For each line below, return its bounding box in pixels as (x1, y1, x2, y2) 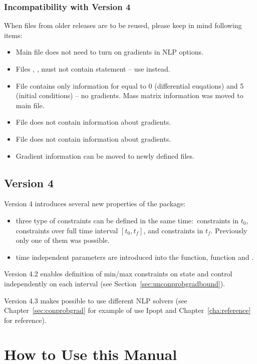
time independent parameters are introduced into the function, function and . (16, 251, 254, 262)
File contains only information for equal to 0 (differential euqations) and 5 (16, 80, 244, 91)
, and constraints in (143, 225, 203, 235)
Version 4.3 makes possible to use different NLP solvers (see (4, 295, 187, 305)
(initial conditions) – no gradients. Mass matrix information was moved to (16, 90, 243, 101)
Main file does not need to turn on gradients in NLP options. (16, 47, 203, 57)
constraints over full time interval (16, 225, 118, 235)
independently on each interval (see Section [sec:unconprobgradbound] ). (4, 278, 225, 288)
